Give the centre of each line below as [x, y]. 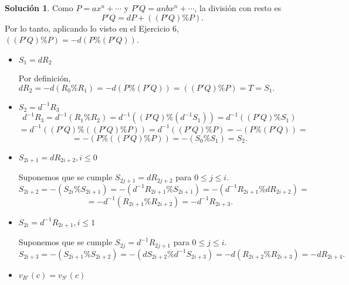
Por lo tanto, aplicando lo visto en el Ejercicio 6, [92, 28]
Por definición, [45, 78]
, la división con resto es [238, 8]
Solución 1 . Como [39, 8]
